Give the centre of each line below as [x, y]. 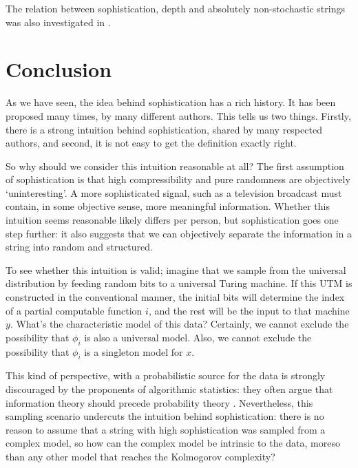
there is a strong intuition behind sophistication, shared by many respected [164, 129]
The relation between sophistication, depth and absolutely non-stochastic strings [175, 8]
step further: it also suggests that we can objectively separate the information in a [179, 233]
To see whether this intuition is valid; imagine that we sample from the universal [176, 269]
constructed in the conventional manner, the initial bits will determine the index [175, 297]
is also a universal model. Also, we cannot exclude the [198, 337]
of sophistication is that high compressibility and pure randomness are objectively [178, 179]
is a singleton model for [134, 351]
